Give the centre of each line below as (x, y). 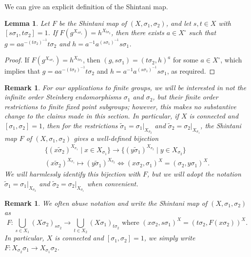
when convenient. (113, 183)
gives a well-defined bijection (116, 138)
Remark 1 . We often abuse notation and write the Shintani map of (106, 203)
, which (231, 60)
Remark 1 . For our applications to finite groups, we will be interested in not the (125, 87)
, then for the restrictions (80, 125)
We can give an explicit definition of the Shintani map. (86, 6)
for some (185, 60)
